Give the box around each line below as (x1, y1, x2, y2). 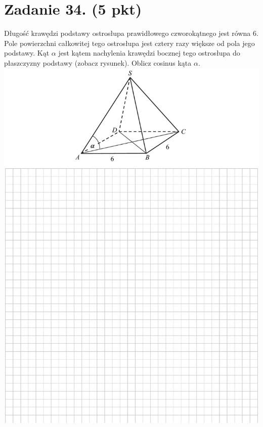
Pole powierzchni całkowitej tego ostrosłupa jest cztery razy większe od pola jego (4, 37, 255, 48)
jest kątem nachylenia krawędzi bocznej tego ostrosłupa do (58, 48, 240, 58)
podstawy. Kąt (4, 48, 50, 58)
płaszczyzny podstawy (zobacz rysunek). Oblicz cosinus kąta (4, 57, 192, 68)
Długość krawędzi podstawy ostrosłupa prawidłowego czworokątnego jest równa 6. (4, 28, 258, 38)
